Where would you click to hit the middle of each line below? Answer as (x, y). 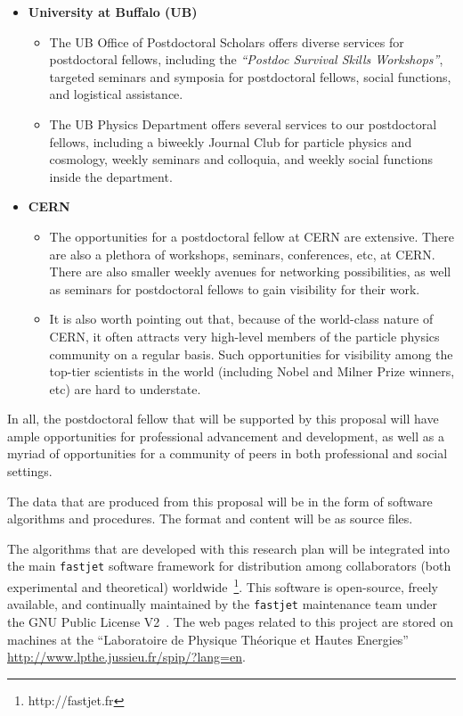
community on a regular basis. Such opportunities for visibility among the (251, 354)
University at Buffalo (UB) (113, 12)
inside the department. (111, 176)
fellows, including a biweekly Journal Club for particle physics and (231, 141)
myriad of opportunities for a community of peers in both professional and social (227, 453)
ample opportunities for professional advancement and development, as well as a (226, 436)
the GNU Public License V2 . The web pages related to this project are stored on (231, 621)
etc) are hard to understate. (125, 388)
